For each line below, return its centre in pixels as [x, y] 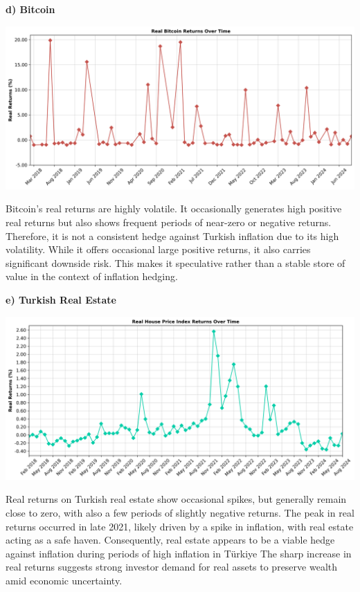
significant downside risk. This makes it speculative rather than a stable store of [175, 262]
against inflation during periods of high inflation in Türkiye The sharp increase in [179, 553]
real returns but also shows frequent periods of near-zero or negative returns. [169, 222]
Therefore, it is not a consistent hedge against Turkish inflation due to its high [172, 235]
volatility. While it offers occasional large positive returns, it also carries [158, 249]
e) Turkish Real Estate [61, 299]
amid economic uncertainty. [64, 580]
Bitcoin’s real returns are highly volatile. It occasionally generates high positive [174, 209]
